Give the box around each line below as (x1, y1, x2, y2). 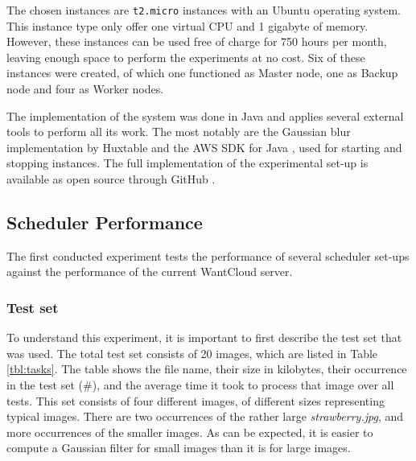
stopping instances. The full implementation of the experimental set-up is (6, 154, 369, 171)
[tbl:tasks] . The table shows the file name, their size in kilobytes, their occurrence (6, 360, 407, 377)
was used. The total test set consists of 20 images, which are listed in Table (6, 344, 378, 361)
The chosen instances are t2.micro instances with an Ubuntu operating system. (6, 2, 401, 18)
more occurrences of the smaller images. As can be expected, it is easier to (6, 423, 373, 440)
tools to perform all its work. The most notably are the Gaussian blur (6, 123, 351, 140)
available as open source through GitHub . (6, 171, 216, 187)
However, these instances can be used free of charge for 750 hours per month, (6, 33, 387, 50)
